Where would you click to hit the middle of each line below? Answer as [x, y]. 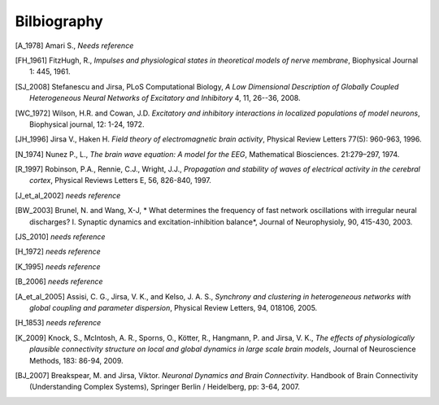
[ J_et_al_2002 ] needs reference [68, 195]
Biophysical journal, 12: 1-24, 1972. [87, 124]
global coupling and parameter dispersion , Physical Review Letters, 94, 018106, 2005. [174, 307]
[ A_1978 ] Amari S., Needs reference [74, 46]
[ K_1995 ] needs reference [58, 266]
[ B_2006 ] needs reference [59, 281]
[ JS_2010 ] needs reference [60, 237]
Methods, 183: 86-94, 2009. [76, 360]
